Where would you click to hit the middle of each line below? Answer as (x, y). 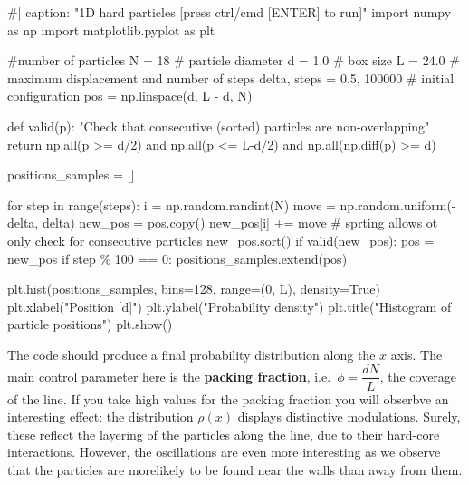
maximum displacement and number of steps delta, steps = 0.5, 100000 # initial (231, 78)
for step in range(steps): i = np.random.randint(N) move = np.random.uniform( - (232, 204)
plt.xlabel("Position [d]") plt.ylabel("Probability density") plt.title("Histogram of (230, 306)
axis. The (416, 354)
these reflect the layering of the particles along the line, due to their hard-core (224, 434)
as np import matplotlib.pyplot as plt (111, 29)
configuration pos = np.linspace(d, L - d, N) (130, 96)
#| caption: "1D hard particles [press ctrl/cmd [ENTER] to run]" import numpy (230, 12)
